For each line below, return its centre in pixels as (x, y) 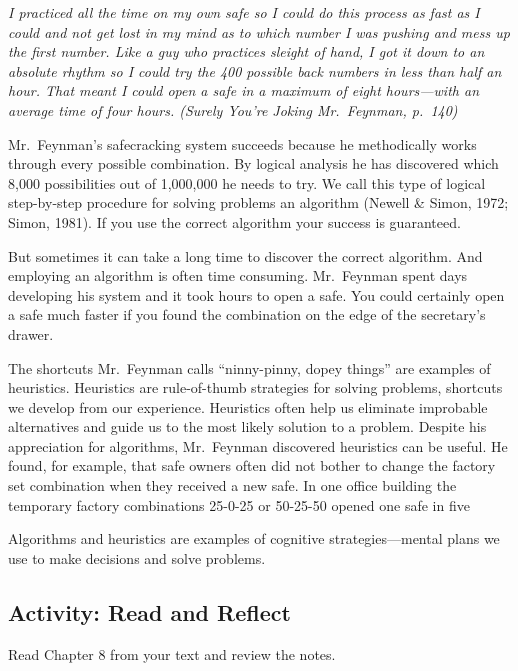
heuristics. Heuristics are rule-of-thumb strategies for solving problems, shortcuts (255, 387)
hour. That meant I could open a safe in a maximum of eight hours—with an (244, 90)
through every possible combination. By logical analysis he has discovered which (253, 163)
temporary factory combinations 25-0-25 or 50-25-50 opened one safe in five (239, 504)
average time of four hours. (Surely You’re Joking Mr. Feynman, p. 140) (233, 109)
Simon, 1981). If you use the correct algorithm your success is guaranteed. (234, 221)
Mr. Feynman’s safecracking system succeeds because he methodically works (242, 143)
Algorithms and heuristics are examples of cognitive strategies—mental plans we (254, 538)
